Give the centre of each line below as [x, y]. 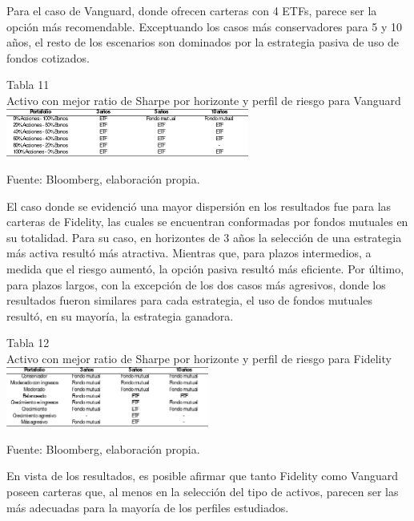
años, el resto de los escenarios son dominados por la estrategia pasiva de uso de [203, 42]
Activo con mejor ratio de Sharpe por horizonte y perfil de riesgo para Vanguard [204, 100]
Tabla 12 [28, 343]
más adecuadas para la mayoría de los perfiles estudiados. [148, 507]
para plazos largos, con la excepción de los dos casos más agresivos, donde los [196, 284]
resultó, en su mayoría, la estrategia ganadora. [120, 315]
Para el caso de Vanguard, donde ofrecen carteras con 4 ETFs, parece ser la [192, 10]
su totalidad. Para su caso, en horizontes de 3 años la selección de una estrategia [204, 237]
